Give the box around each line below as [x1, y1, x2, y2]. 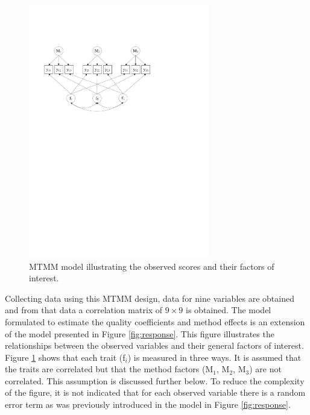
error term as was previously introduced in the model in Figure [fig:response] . [5, 398, 291, 411]
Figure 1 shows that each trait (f [5, 351, 125, 363]
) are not [249, 363, 282, 375]
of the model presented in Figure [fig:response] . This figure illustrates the [5, 327, 274, 340]
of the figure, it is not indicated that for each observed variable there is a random [5, 386, 306, 399]
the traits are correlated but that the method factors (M [5, 363, 214, 375]
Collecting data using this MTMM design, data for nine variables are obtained [5, 292, 294, 304]
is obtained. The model [186, 304, 271, 316]
